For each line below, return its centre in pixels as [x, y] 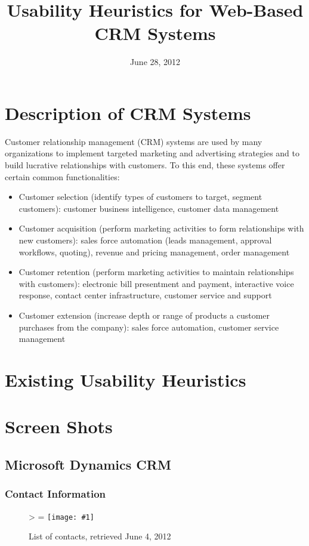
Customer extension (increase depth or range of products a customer [144, 315]
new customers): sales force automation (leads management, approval [145, 240]
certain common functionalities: [62, 176]
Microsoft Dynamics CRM [88, 464]
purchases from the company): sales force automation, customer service [149, 327]
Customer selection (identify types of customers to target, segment [140, 197]
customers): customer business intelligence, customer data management [149, 208]
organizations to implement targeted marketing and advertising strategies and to [152, 153]
